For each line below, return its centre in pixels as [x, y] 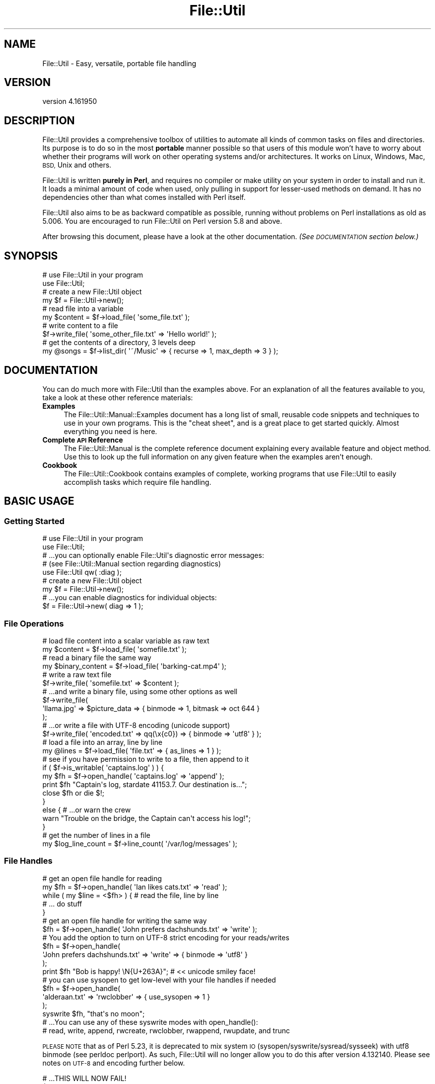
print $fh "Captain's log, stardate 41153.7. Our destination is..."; [145, 784]
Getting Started [34, 521]
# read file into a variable [83, 309]
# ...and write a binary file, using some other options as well [140, 691]
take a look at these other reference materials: [118, 397]
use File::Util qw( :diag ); [82, 572]
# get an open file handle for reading [102, 878]
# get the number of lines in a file [96, 835]
